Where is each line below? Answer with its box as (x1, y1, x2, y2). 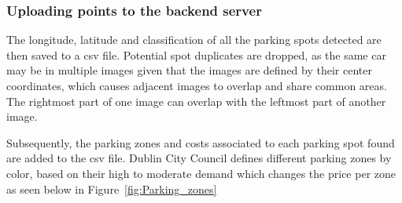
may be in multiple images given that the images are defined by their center (6, 62, 372, 78)
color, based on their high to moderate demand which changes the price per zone (6, 165, 396, 181)
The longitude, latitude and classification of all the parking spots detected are (6, 31, 382, 48)
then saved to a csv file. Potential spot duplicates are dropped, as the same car (6, 46, 386, 63)
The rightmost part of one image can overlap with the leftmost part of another (6, 92, 386, 109)
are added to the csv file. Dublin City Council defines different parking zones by (6, 150, 392, 166)
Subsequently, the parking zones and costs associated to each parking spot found (6, 134, 395, 150)
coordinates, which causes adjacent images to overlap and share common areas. (6, 78, 387, 93)
